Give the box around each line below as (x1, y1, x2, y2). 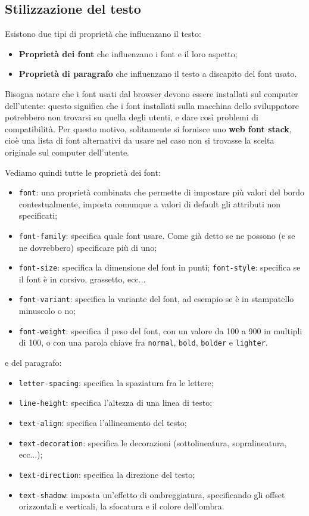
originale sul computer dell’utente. (5, 145, 130, 158)
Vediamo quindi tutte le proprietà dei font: (5, 166, 161, 178)
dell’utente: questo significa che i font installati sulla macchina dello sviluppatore (5, 99, 299, 111)
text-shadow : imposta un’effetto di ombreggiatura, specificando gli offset (18, 488, 285, 501)
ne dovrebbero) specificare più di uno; (18, 241, 157, 253)
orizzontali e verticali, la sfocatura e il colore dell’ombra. (18, 500, 224, 512)
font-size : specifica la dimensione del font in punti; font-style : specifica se (18, 261, 301, 273)
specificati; (18, 209, 58, 222)
